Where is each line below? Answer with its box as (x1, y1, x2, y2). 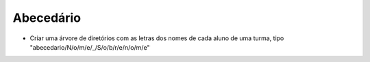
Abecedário (12, 10, 82, 25)
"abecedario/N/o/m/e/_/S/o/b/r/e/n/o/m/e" (29, 43, 150, 51)
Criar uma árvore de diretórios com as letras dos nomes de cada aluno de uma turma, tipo (29, 34, 284, 42)
